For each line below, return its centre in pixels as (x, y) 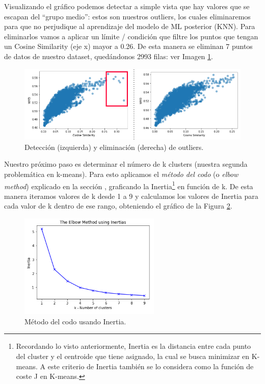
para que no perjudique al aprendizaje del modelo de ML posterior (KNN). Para (130, 26)
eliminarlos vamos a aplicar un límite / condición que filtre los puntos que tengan (131, 36)
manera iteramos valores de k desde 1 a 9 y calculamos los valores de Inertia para (131, 196)
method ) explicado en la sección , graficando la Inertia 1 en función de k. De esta (129, 185)
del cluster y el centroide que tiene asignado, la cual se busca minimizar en (133, 356)
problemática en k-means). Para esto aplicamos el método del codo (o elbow (121, 174)
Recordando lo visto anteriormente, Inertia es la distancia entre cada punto (134, 346)
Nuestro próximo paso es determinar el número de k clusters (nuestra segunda (126, 164)
